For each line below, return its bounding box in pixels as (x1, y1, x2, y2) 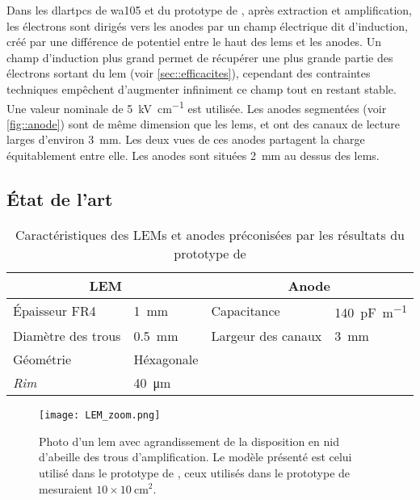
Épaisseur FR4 (13, 301, 96, 321)
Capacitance (211, 301, 280, 321)
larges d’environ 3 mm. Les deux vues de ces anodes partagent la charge (6, 131, 365, 148)
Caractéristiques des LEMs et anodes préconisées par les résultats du (15, 225, 405, 244)
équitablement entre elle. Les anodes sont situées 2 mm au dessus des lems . (6, 147, 380, 163)
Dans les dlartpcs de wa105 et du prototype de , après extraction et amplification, (6, 2, 412, 18)
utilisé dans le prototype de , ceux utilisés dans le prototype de (39, 464, 351, 481)
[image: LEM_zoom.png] (39, 410, 161, 422)
